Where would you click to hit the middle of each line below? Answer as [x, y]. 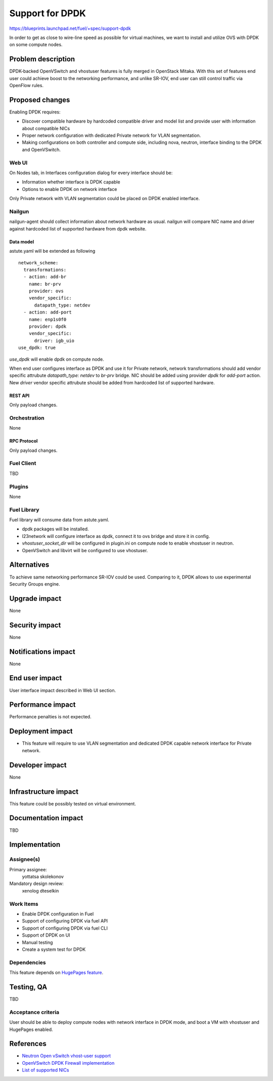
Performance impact [42, 705]
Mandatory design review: [37, 883]
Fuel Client [23, 464]
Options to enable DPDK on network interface [70, 189]
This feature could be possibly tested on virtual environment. [73, 803]
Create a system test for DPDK [54, 949]
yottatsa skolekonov [43, 877]
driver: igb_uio [54, 340]
